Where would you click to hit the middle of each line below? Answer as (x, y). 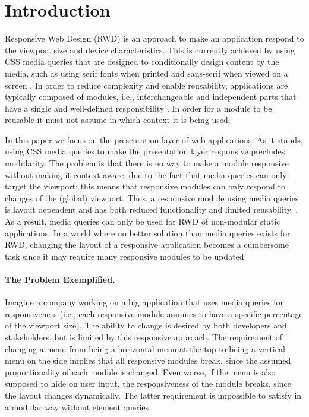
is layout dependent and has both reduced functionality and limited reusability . (152, 209)
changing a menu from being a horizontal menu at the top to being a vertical (145, 348)
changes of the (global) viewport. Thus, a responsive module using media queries (152, 198)
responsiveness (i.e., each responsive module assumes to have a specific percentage (154, 313)
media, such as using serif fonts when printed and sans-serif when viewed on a (146, 73)
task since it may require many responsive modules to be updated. (126, 256)
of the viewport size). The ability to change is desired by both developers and (146, 325)
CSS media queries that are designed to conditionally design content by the (142, 61)
